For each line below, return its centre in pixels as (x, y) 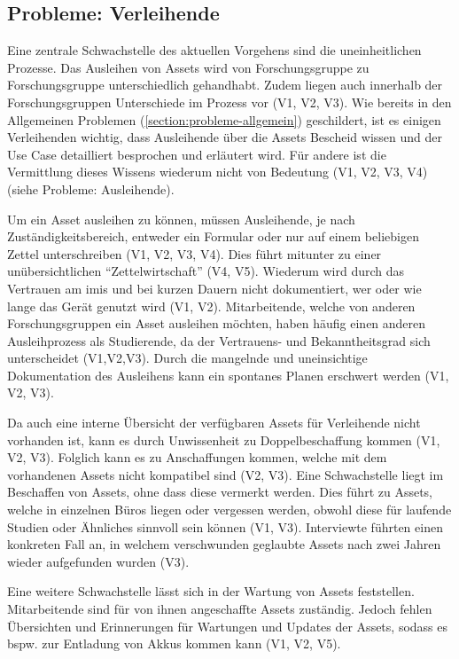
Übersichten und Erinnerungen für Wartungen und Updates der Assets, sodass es (227, 626)
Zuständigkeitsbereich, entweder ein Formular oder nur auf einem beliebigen (213, 236)
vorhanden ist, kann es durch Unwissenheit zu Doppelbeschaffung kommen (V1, (224, 439)
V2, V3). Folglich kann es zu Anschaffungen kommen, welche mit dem (197, 457)
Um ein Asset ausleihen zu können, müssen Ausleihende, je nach (181, 219)
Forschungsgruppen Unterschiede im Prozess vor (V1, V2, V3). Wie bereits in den (229, 102)
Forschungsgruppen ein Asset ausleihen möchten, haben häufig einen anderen (217, 323)
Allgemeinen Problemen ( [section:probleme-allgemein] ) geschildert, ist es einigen (224, 119)
